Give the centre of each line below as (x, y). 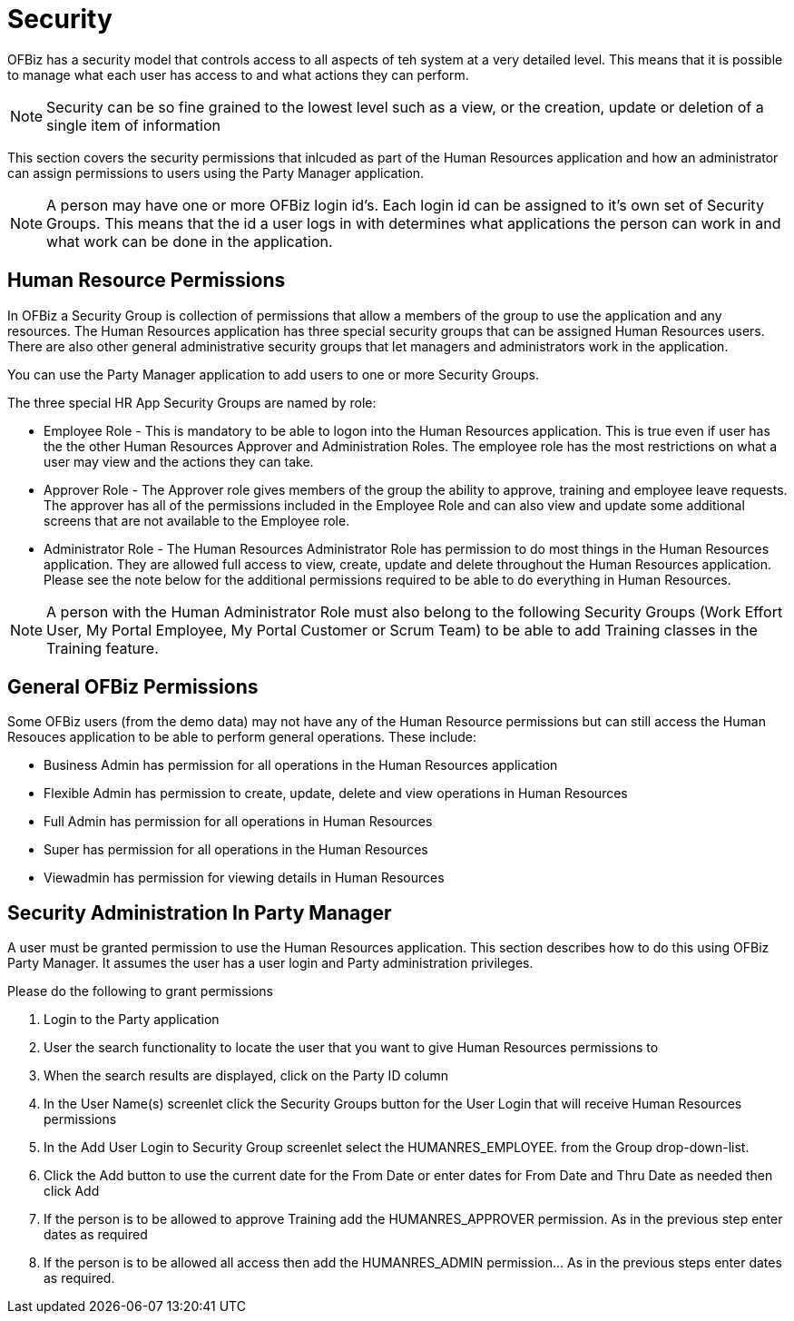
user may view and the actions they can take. (179, 461)
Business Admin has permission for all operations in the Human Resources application (301, 765)
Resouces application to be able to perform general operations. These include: (242, 737)
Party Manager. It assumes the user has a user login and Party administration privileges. (270, 963)
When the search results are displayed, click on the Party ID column (246, 1076)
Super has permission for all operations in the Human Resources (236, 850)
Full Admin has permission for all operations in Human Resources (238, 822)
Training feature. (103, 648)
